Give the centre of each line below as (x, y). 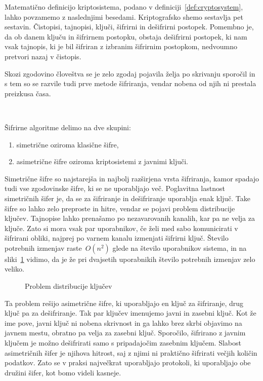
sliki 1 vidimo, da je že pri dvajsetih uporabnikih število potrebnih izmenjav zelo (130, 259)
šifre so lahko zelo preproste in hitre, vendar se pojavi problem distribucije (120, 208)
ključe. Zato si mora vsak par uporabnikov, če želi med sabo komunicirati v (121, 228)
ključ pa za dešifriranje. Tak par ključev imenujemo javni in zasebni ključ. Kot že (130, 313)
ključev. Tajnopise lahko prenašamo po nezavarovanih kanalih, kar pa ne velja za (130, 218)
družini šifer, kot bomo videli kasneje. (63, 372)
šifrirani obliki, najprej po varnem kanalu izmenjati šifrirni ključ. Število (117, 238)
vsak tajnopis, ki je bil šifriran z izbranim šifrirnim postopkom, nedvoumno (121, 46)
